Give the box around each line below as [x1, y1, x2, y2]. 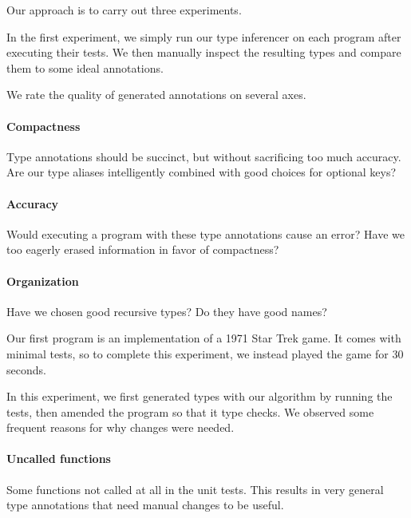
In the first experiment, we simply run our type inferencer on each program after [6, 28, 401, 45]
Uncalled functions [6, 450, 111, 467]
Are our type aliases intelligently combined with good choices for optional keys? [6, 164, 397, 180]
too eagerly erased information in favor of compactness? [6, 241, 279, 258]
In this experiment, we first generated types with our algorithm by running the [6, 388, 393, 405]
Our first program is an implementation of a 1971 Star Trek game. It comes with [6, 330, 401, 346]
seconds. [6, 361, 46, 378]
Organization [6, 272, 79, 289]
